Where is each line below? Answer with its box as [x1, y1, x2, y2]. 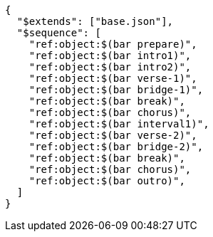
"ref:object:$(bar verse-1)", [28, 73, 197, 84]
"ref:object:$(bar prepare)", [28, 38, 197, 50]
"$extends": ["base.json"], [16, 16, 174, 27]
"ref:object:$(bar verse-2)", [28, 130, 197, 141]
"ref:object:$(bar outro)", [28, 175, 185, 186]
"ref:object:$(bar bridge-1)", [28, 84, 204, 95]
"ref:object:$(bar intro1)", [28, 50, 192, 61]
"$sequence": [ [16, 27, 101, 38]
